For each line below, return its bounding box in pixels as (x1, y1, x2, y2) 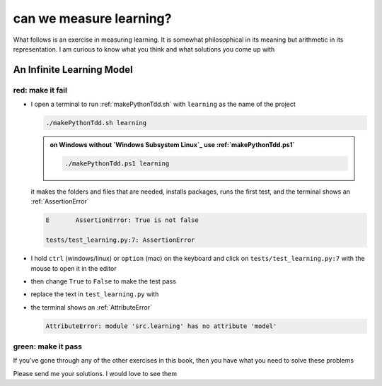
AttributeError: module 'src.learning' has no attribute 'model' (45, 322, 277, 330)
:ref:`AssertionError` (30, 197, 89, 206)
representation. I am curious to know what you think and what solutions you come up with (13, 45, 275, 53)
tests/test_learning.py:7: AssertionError (45, 236, 195, 244)
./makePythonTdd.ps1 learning (64, 160, 170, 168)
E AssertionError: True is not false (45, 216, 199, 224)
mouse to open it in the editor (30, 264, 117, 272)
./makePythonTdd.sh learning (45, 119, 147, 127)
